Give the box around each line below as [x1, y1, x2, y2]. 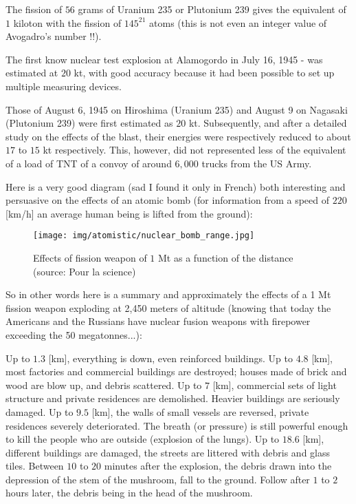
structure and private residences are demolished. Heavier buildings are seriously [5, 391, 340, 406]
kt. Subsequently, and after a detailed [188, 116, 347, 130]
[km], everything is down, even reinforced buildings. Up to [48, 350, 293, 365]
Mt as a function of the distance [158, 250, 293, 264]
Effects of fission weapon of [33, 250, 147, 264]
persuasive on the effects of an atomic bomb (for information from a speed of [5, 193, 330, 207]
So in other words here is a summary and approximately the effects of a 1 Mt [5, 287, 331, 302]
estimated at [5, 65, 58, 80]
